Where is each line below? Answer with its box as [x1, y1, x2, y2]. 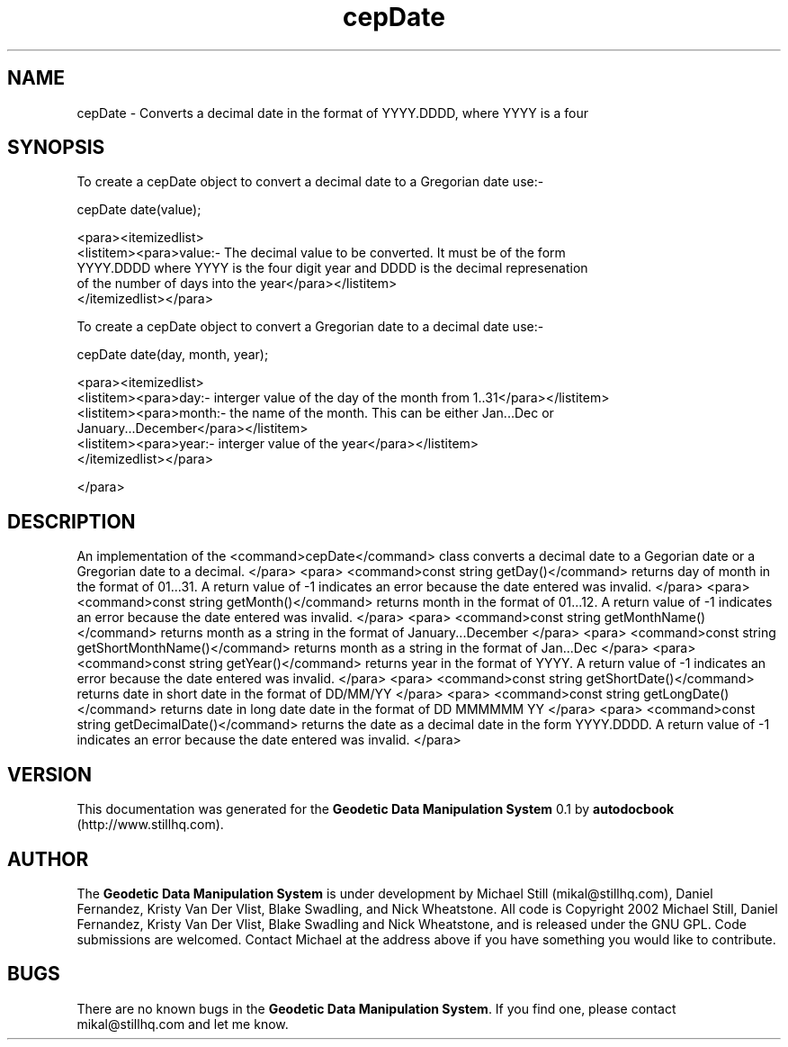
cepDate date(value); [76, 202, 201, 218]
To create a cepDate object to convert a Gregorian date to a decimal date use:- [76, 319, 544, 335]
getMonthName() [604, 609, 706, 626]
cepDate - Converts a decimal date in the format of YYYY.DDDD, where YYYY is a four [76, 104, 588, 121]
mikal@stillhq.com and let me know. [76, 1015, 289, 1032]
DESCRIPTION [7, 510, 136, 533]
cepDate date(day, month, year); [76, 347, 269, 363]
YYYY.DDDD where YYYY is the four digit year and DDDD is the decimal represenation [76, 260, 588, 276]
